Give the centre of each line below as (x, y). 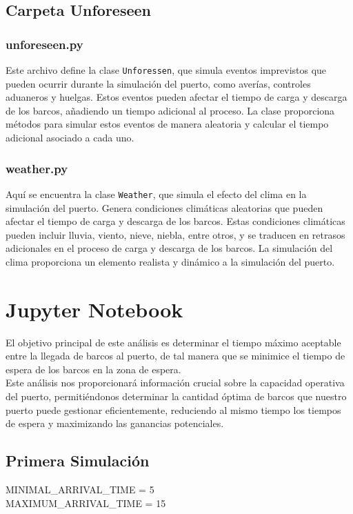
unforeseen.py (44, 44)
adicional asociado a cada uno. (70, 138)
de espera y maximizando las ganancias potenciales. (115, 423)
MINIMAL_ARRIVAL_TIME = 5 (80, 489)
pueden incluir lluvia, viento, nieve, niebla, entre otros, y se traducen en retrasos (175, 234)
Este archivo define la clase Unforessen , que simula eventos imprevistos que (166, 70)
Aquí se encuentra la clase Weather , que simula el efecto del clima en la (156, 194)
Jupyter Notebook (94, 309)
